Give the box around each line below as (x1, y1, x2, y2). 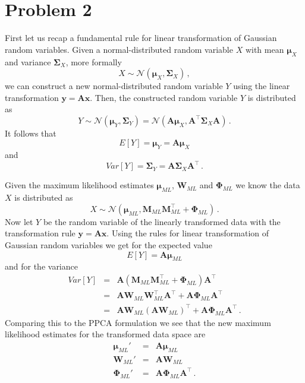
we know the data (235, 179, 300, 191)
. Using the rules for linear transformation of (106, 227, 269, 239)
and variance (5, 55, 51, 68)
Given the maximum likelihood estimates (5, 179, 154, 191)
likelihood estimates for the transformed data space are (5, 328, 206, 340)
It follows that (5, 126, 56, 139)
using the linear (233, 80, 290, 92)
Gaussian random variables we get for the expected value (5, 238, 212, 251)
